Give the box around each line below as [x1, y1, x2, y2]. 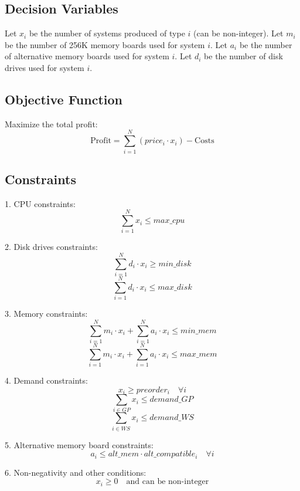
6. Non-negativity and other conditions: [5, 466, 146, 478]
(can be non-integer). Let [193, 27, 284, 39]
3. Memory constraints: [5, 307, 88, 320]
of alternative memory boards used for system [5, 50, 169, 62]
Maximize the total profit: [5, 117, 98, 130]
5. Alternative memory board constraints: [5, 438, 154, 451]
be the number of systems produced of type [29, 27, 185, 39]
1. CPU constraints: [5, 197, 76, 209]
